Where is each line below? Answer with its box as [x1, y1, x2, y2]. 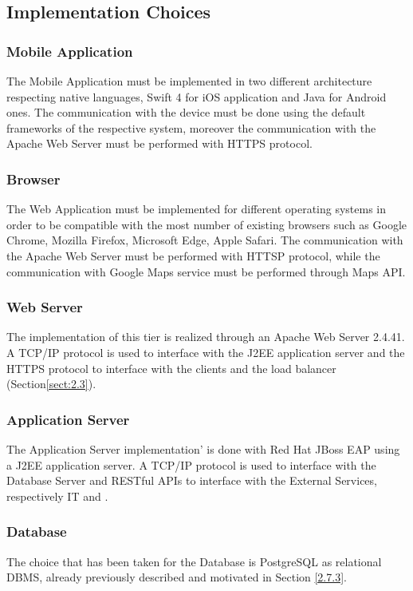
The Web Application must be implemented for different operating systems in [6, 200, 387, 217]
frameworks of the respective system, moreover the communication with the [6, 119, 376, 136]
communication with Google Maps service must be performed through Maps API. [6, 263, 406, 280]
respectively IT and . [6, 487, 108, 504]
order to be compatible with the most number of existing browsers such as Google [6, 216, 407, 232]
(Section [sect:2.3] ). [6, 375, 96, 392]
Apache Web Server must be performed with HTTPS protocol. [6, 135, 313, 152]
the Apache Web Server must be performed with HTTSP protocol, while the [6, 247, 380, 264]
